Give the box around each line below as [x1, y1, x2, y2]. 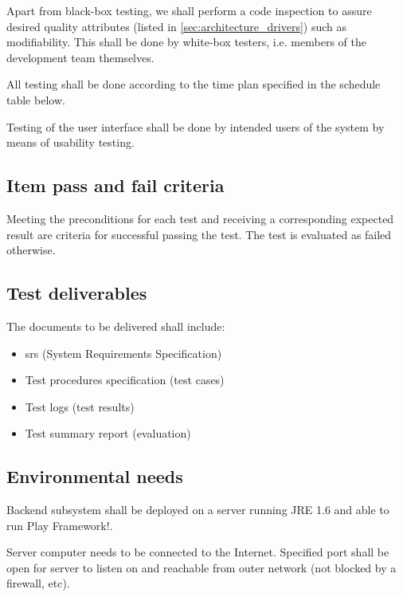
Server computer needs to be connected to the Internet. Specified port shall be [6, 544, 389, 560]
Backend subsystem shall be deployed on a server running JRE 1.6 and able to [6, 501, 389, 518]
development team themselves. [6, 49, 155, 65]
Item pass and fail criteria [6, 173, 225, 198]
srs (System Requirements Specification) [25, 344, 222, 361]
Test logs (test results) [25, 398, 135, 414]
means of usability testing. [6, 134, 135, 151]
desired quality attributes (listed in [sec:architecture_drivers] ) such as [6, 18, 347, 34]
